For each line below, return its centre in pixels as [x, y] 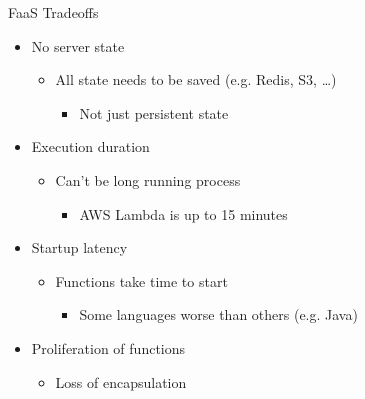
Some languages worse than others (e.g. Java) [218, 314]
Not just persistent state [154, 112]
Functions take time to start [141, 280]
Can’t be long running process [148, 179]
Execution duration [90, 146]
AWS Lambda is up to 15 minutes [183, 213]
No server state [78, 45]
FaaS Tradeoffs [53, 12]
